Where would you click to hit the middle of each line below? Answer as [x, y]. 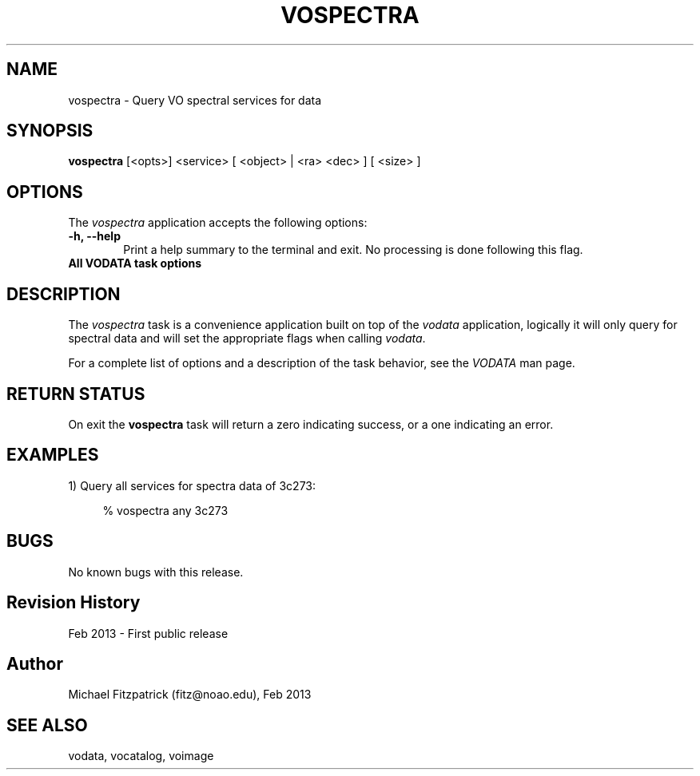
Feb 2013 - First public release [148, 633]
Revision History [74, 603]
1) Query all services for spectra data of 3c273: [192, 485]
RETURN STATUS [76, 394]
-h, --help [94, 236]
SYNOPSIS [50, 131]
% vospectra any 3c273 [165, 510]
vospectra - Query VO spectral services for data [195, 100]
